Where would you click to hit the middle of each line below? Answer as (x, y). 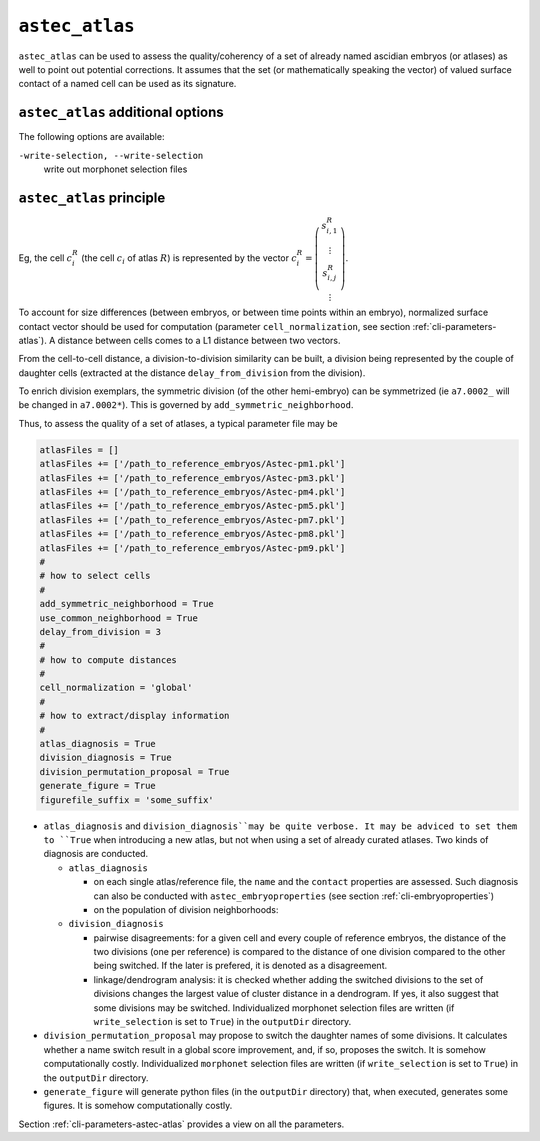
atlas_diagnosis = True (98, 744)
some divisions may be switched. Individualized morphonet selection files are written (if (274, 1007)
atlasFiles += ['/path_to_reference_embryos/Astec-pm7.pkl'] (192, 519)
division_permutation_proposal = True (134, 771)
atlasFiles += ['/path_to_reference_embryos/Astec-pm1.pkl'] (192, 464)
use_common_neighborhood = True (119, 618)
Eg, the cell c (45, 257)
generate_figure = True (98, 786)
